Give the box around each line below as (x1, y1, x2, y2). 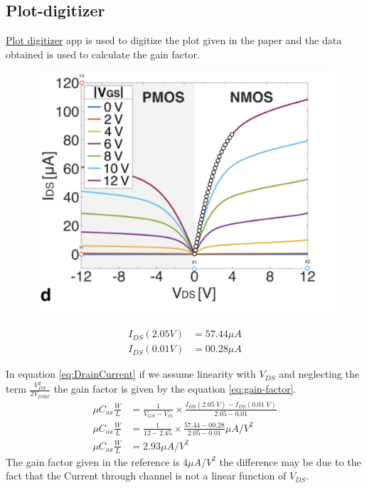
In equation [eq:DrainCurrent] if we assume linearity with (6, 366, 256, 381)
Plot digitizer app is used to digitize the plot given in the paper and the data (6, 33, 342, 48)
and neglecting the (279, 366, 359, 381)
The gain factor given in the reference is (6, 454, 180, 469)
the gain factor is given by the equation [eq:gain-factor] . (53, 381, 297, 396)
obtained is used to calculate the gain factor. (6, 46, 200, 61)
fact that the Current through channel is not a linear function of (6, 468, 287, 483)
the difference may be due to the (219, 454, 361, 469)
